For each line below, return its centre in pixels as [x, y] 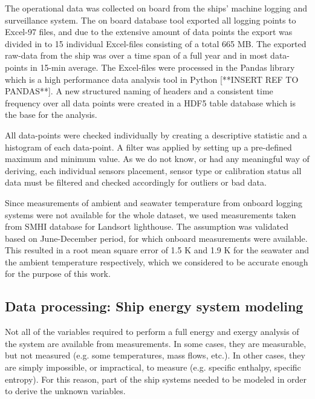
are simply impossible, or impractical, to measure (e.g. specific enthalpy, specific [153, 367]
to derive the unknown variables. [65, 391]
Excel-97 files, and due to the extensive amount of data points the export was [149, 32]
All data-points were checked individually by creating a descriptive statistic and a [156, 135]
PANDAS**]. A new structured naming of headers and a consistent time [139, 91]
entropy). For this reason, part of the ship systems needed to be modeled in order [156, 379]
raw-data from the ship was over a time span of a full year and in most [136, 55]
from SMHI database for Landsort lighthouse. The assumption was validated [147, 226]
